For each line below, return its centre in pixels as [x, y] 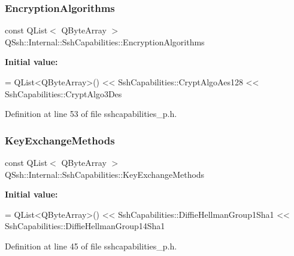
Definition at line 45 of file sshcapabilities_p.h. [91, 246]
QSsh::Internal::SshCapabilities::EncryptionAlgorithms [105, 41]
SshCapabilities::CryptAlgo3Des [63, 93]
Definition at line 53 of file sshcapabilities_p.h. [91, 114]
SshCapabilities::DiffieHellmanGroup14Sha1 [85, 226]
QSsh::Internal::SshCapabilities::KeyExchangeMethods [105, 174]
